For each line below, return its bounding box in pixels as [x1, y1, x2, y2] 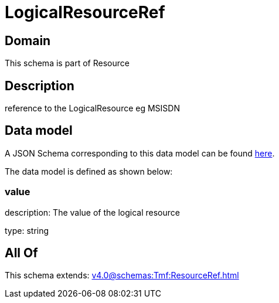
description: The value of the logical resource [5, 207, 180, 217]
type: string [5, 225, 49, 236]
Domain [5, 33, 51, 48]
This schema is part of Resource [5, 58, 130, 69]
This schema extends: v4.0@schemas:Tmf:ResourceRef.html [5, 270, 239, 281]
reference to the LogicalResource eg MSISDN [5, 103, 180, 114]
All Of [5, 246, 38, 261]
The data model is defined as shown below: [5, 166, 173, 176]
